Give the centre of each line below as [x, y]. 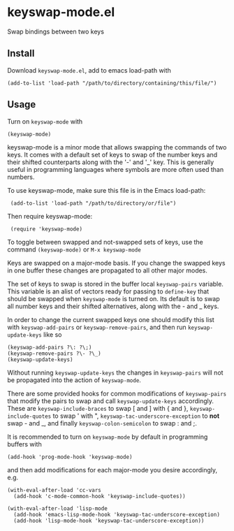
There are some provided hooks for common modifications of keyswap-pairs [117, 393]
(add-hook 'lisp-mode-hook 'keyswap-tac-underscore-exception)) [109, 521]
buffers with [24, 444]
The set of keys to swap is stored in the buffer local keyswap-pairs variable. [115, 284]
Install [21, 53]
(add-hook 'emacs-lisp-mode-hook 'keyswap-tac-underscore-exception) [117, 514]
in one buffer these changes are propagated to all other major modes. [108, 270]
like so [52, 334]
